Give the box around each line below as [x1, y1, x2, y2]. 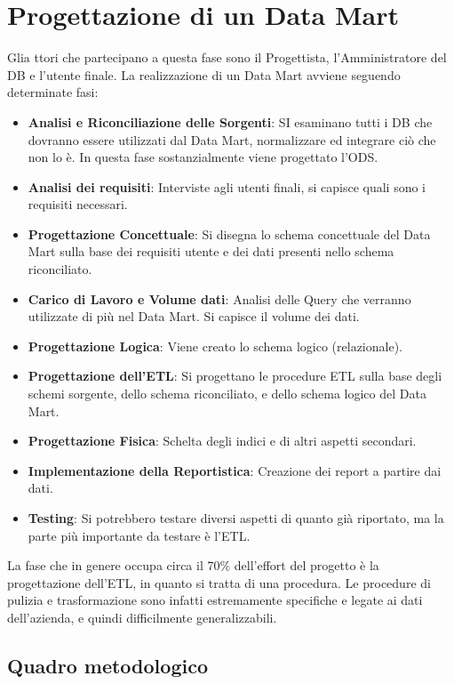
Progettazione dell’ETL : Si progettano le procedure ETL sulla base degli [28, 366, 442, 385]
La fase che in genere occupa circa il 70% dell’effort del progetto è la [7, 556, 379, 575]
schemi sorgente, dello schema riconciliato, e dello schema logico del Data [28, 384, 426, 403]
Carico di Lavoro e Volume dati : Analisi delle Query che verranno [28, 289, 411, 308]
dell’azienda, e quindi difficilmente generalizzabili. [7, 608, 277, 626]
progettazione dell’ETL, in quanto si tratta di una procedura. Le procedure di [7, 573, 431, 591]
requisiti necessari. [28, 195, 128, 213]
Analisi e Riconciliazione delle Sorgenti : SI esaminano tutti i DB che [28, 112, 433, 131]
